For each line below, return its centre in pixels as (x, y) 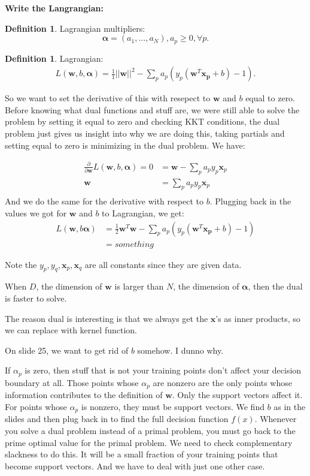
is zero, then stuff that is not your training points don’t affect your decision (163, 370)
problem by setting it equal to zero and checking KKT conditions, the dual (142, 121)
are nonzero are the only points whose (222, 382)
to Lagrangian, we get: (143, 213)
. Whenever (276, 419)
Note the (21, 264)
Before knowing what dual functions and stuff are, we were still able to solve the (152, 109)
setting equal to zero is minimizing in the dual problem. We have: (125, 145)
